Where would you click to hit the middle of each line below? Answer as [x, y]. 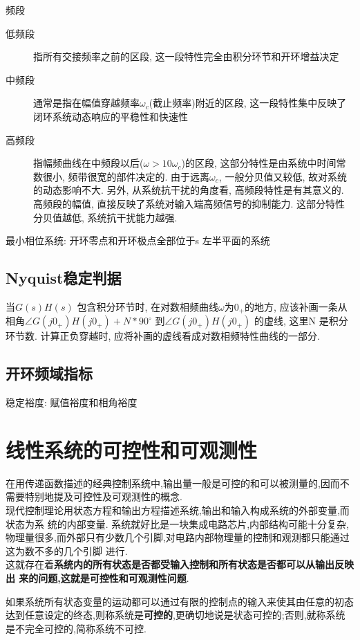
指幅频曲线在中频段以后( [88, 163]
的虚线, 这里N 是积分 [301, 321]
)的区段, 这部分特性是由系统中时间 [259, 163]
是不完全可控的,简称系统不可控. [76, 628]
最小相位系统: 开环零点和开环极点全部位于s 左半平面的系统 [138, 240]
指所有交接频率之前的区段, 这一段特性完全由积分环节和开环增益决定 [186, 56]
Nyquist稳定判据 [64, 278]
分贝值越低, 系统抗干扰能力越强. [105, 217]
